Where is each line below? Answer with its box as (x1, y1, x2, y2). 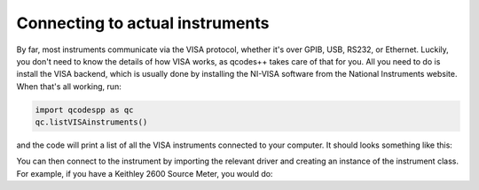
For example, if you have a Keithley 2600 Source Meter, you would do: (16, 168, 273, 179)
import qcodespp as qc (35, 104, 134, 115)
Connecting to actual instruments (16, 13, 270, 33)
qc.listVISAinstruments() (35, 118, 148, 127)
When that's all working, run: (16, 80, 122, 92)
